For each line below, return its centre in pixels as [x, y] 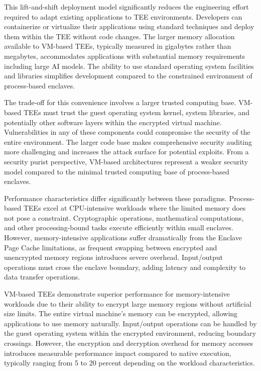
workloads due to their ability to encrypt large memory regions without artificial [128, 303]
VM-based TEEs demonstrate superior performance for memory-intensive [117, 294]
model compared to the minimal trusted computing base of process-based [117, 171]
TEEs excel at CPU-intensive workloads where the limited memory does [135, 208]
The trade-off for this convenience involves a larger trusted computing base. [120, 102]
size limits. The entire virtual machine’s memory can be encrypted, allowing [121, 313]
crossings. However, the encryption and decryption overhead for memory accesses [129, 343]
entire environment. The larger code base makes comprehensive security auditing [128, 142]
